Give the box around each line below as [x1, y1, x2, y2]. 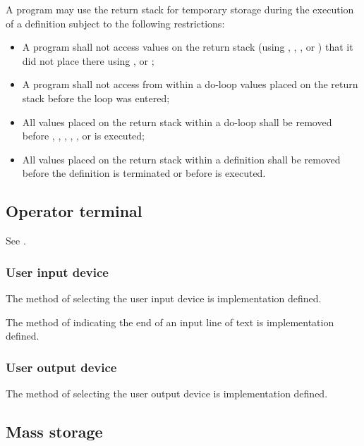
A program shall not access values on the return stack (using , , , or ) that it [22, 39, 353, 54]
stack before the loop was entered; [22, 90, 170, 105]
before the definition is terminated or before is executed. [22, 166, 266, 180]
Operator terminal [6, 200, 142, 222]
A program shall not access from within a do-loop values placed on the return [22, 77, 358, 92]
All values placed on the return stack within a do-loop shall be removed [22, 114, 332, 129]
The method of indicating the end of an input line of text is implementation [6, 314, 334, 329]
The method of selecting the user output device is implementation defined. [6, 385, 328, 400]
